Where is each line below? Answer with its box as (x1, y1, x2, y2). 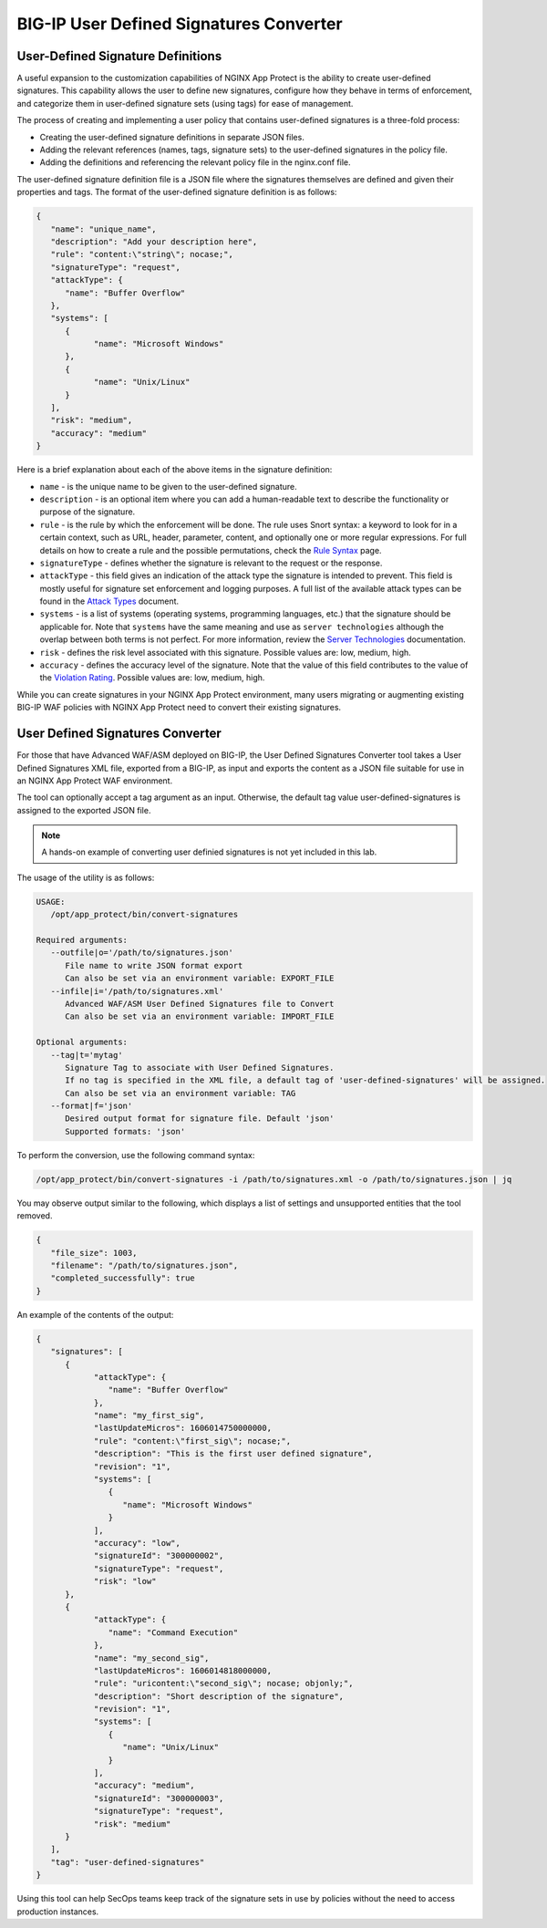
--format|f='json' (50, 1101, 133, 1112)
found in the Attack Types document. (39, 596, 180, 606)
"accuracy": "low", (93, 1538, 181, 1548)
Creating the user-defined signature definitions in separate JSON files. (39, 131, 304, 142)
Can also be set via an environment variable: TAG (65, 1088, 296, 1098)
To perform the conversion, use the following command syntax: (16, 1149, 255, 1160)
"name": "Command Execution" (108, 1627, 239, 1637)
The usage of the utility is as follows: (16, 872, 155, 883)
